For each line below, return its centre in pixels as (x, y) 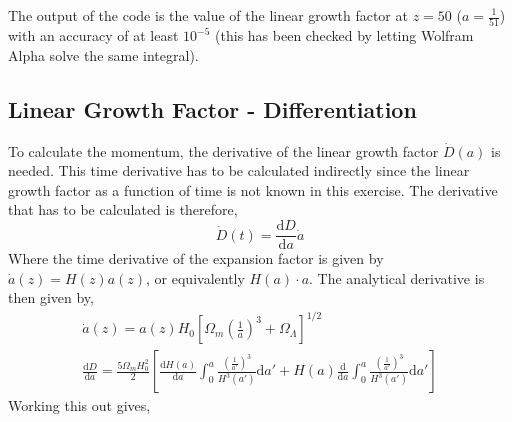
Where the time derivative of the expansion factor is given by (196, 258)
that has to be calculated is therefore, (123, 209)
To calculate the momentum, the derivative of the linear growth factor (223, 150)
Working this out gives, (79, 405)
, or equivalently (195, 277)
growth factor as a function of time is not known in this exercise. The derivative (253, 189)
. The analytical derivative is (397, 277)
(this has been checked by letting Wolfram (344, 35)
